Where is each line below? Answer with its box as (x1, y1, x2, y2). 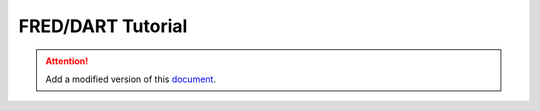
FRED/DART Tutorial (18, 15, 188, 37)
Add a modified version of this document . (45, 73, 217, 85)
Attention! (45, 55, 89, 67)
